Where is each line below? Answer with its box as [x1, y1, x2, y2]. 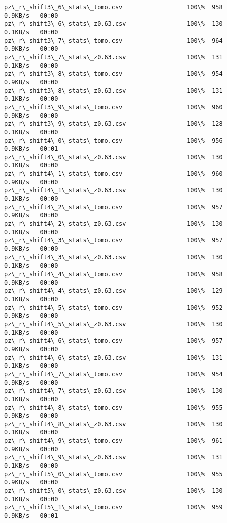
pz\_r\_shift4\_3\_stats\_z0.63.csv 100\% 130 [4, 253, 223, 261]
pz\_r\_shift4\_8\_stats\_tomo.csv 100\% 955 [4, 404, 223, 411]
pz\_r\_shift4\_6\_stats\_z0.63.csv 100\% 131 [4, 354, 223, 361]
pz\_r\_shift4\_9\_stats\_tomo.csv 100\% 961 [4, 437, 223, 445]
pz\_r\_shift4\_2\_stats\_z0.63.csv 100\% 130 [4, 220, 223, 228]
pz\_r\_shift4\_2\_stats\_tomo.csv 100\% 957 [4, 203, 223, 211]
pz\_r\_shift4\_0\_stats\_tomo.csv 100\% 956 [4, 137, 223, 144]
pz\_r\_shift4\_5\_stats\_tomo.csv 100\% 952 [4, 304, 223, 311]
